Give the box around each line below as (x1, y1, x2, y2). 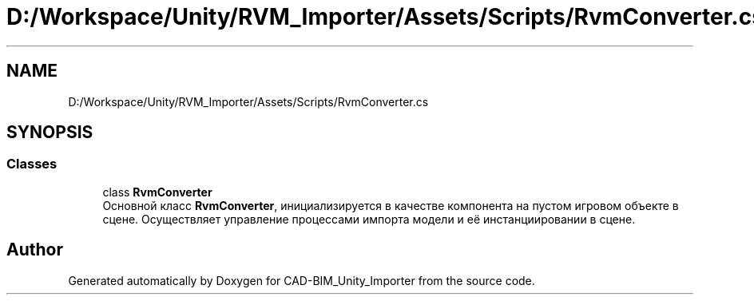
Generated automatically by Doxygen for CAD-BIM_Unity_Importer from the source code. (68, 273, 535, 287)
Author (6, 240, 63, 260)
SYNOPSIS (6, 122, 93, 143)
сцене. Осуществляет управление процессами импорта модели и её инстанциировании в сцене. (102, 212, 636, 226)
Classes (6, 156, 58, 172)
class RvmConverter (102, 184, 212, 199)
